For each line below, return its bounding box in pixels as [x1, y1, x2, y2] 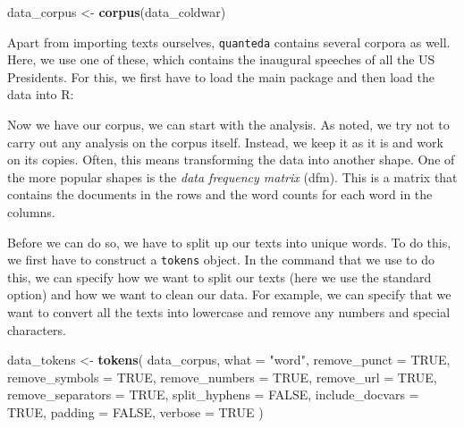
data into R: [7, 85, 74, 104]
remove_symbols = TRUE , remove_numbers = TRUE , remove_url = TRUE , [7, 367, 437, 386]
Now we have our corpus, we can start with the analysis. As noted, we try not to [7, 115, 450, 134]
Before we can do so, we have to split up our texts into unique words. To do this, [7, 232, 451, 251]
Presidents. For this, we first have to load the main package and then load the [7, 67, 434, 86]
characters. [7, 320, 66, 339]
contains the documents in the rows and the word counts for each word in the [7, 185, 433, 204]
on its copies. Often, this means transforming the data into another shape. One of [7, 150, 455, 169]
